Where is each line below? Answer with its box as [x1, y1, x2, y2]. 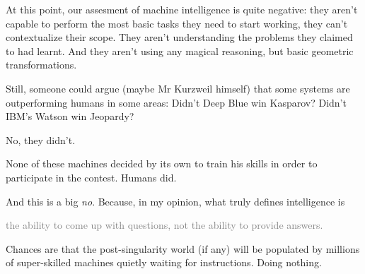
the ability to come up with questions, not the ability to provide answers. [6, 218, 323, 232]
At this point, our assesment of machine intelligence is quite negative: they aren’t [6, 2, 358, 16]
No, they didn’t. [6, 132, 76, 147]
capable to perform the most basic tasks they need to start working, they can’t [6, 16, 348, 30]
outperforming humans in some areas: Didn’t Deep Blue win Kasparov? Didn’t [6, 95, 347, 109]
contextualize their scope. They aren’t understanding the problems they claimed [6, 30, 353, 44]
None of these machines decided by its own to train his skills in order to [6, 156, 318, 171]
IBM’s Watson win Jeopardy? [6, 109, 134, 124]
